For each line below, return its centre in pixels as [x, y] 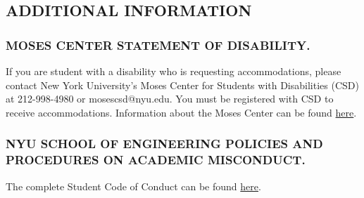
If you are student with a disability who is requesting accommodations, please [174, 71]
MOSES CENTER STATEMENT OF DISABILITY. [158, 45]
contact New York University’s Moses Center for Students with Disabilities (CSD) [182, 85]
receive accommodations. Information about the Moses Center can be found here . [181, 112]
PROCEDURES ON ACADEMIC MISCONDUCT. [156, 160]
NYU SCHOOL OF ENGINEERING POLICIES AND [164, 144]
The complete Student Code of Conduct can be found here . [133, 186]
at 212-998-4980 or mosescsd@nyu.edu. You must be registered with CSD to [170, 99]
